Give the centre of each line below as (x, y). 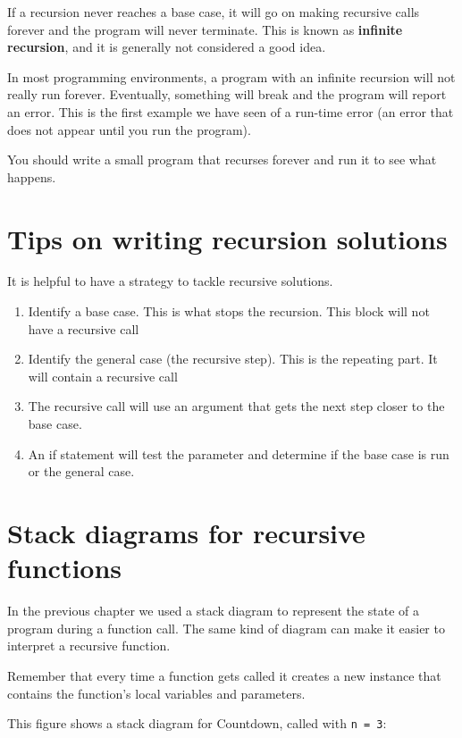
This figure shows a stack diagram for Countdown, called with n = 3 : (197, 723)
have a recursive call (84, 328)
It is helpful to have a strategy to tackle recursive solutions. (170, 281)
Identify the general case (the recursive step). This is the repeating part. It (233, 359)
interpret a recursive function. (89, 646)
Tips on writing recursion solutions (227, 238)
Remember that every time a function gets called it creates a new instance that (224, 675)
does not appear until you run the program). (129, 129)
